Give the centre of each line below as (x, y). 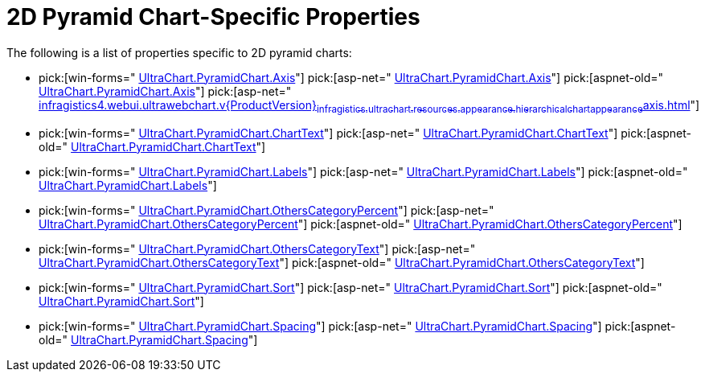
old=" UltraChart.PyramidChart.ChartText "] (152, 146)
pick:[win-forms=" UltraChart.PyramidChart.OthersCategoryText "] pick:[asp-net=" (257, 249)
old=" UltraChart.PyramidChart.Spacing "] (148, 339)
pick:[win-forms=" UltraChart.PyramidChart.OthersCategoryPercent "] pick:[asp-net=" (266, 210)
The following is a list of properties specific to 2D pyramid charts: (179, 52)
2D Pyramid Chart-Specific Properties (213, 17)
